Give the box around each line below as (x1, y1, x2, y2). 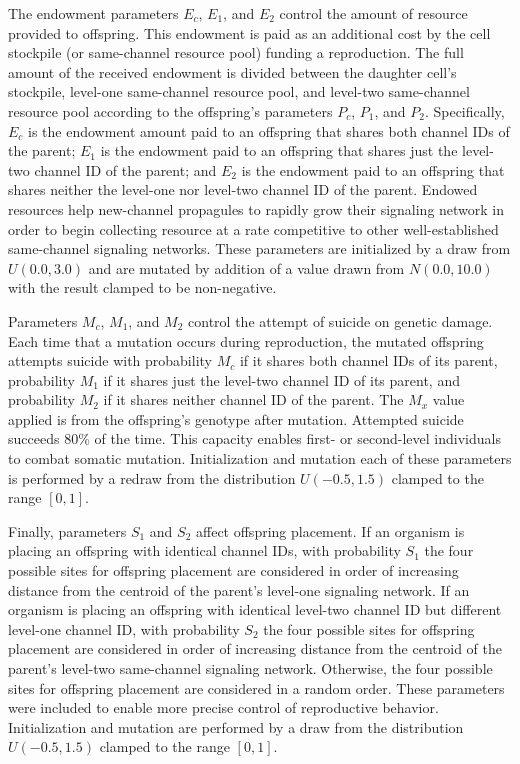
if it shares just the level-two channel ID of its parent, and (103, 369, 460, 390)
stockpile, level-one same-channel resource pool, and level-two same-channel (8, 81, 470, 102)
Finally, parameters (8, 520, 127, 541)
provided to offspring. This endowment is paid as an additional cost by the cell (8, 22, 491, 43)
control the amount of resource (279, 3, 468, 23)
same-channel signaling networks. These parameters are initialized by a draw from (8, 238, 511, 259)
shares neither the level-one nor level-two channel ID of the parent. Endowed (8, 179, 478, 200)
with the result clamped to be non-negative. (8, 277, 277, 298)
